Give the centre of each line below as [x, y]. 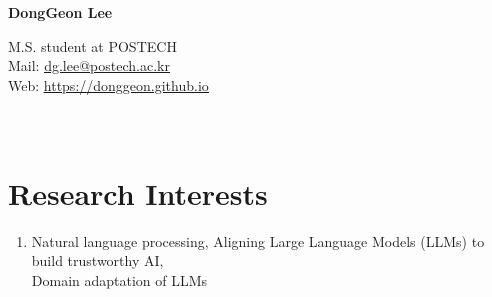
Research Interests [138, 192]
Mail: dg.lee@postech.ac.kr [89, 65]
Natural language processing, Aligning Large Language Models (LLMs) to [258, 240]
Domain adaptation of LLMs [119, 279]
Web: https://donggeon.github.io [108, 84]
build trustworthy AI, [97, 260]
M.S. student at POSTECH [92, 45]
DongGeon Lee [60, 12]
